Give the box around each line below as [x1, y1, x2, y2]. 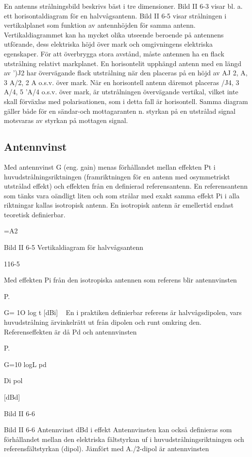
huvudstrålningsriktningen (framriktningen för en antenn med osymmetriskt [4, 171, 230, 181]
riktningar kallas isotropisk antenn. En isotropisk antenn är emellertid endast [4, 200, 234, 210]
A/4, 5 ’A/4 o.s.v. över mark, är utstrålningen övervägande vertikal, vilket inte [4, 87, 238, 97]
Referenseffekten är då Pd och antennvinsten [4, 326, 137, 336]
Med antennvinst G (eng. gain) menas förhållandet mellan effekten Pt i [4, 161, 216, 172]
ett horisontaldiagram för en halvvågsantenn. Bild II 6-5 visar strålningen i [4, 10, 227, 20]
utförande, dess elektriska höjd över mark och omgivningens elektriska [4, 39, 213, 49]
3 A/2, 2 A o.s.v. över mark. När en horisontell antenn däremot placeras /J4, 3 [4, 77, 239, 87]
